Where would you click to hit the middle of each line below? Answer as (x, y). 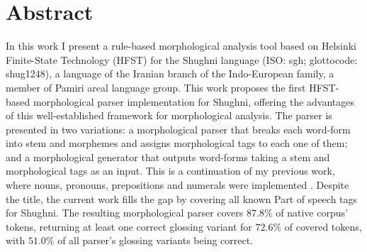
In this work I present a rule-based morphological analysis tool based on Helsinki (181, 46)
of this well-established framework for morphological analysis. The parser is (169, 115)
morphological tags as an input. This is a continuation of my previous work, (170, 171)
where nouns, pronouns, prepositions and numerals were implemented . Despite (177, 185)
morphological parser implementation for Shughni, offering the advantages (194, 101)
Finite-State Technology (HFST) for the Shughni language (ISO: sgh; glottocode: (182, 59)
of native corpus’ (312, 213)
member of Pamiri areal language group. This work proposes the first (156, 87)
